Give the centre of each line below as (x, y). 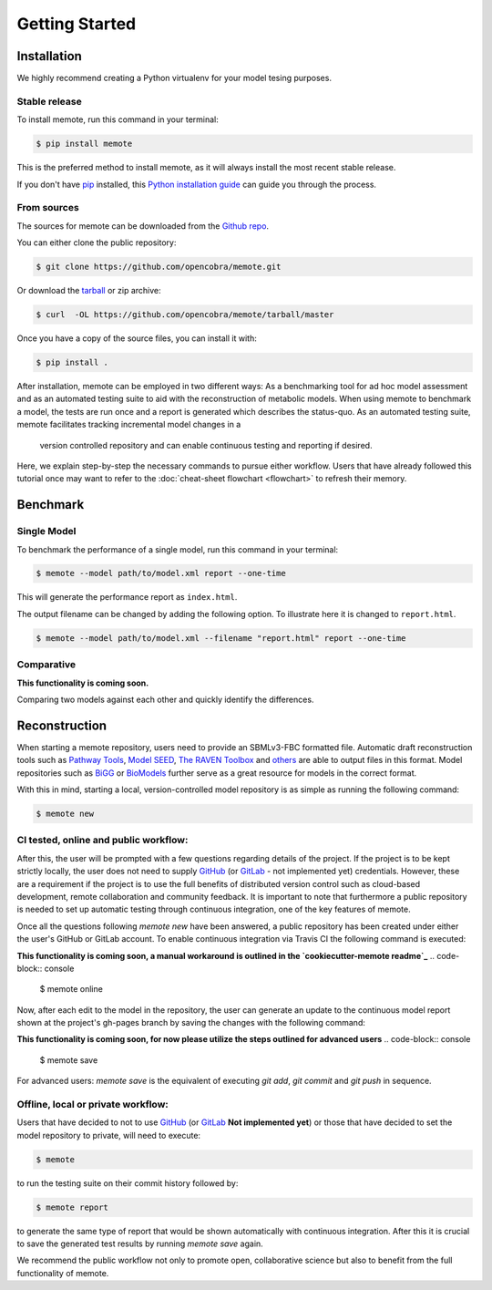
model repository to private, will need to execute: (108, 1135)
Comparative (46, 665)
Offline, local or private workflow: (92, 1104)
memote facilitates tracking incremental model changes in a (129, 425)
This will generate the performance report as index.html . (127, 597)
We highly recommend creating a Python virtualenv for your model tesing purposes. (174, 78)
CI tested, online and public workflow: (102, 841)
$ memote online (72, 989)
